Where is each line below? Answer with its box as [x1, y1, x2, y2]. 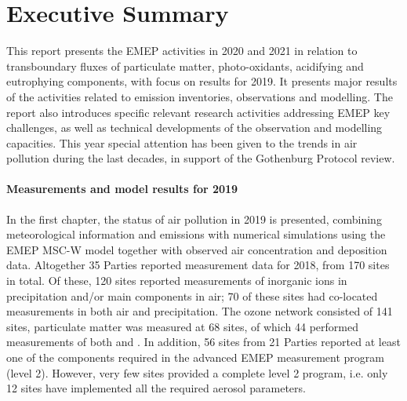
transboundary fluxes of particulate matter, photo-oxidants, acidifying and [6, 57, 364, 74]
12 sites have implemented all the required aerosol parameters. [6, 380, 306, 396]
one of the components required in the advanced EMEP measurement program [6, 349, 384, 366]
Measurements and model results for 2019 [6, 180, 238, 197]
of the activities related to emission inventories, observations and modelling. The [6, 88, 393, 104]
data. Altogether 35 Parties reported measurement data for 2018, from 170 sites [6, 257, 390, 273]
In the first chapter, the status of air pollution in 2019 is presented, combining [6, 210, 382, 227]
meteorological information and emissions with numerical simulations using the [6, 226, 386, 242]
